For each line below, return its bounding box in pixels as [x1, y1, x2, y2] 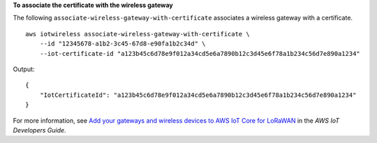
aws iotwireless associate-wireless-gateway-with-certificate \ [25, 30, 251, 38]
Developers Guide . [13, 126, 66, 134]
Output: [13, 65, 35, 73]
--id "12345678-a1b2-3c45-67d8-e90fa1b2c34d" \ [39, 40, 206, 48]
